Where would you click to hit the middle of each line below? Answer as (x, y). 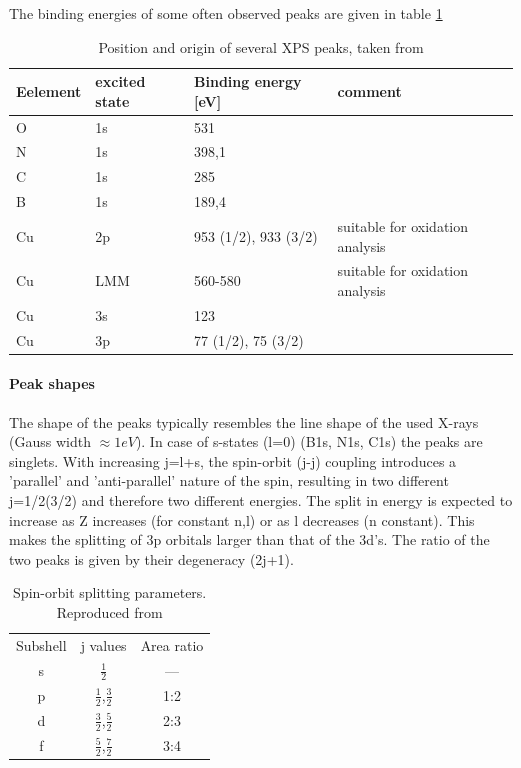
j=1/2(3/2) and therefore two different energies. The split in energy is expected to (261, 499)
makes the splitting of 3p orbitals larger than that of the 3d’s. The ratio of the (249, 539)
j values (103, 644)
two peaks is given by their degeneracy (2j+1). (151, 558)
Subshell (41, 644)
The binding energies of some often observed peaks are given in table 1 (226, 13)
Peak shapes (52, 383)
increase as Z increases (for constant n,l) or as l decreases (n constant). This (242, 519)
